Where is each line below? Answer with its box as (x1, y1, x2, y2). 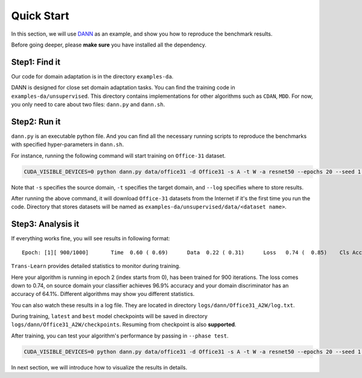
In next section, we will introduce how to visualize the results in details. (11, 364, 188, 371)
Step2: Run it (11, 117, 61, 127)
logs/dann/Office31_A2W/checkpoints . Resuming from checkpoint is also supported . (11, 321, 237, 328)
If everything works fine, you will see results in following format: (11, 235, 170, 242)
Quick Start (11, 9, 69, 22)
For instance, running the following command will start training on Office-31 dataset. (11, 152, 226, 159)
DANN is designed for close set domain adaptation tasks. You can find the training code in (11, 84, 235, 91)
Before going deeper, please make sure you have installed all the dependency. (11, 41, 207, 48)
